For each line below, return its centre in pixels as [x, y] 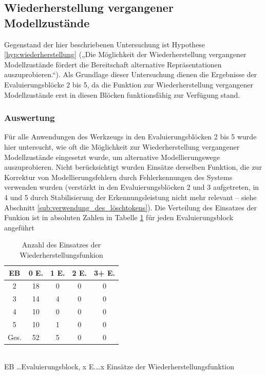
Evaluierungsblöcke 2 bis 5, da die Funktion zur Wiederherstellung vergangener [129, 84]
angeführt [19, 227]
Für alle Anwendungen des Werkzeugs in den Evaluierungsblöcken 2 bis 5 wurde [130, 137]
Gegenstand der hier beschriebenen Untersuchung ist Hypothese [105, 44]
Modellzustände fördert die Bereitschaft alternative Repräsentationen [113, 64]
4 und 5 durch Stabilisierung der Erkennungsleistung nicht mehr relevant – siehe [130, 197]
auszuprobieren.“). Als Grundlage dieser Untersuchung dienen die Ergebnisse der [131, 74]
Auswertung [30, 118]
